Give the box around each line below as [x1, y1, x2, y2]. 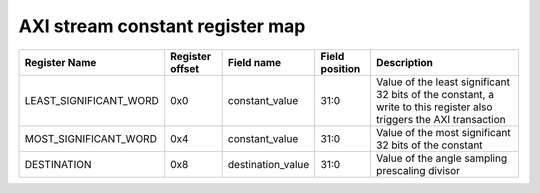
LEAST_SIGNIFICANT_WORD [24, 93, 159, 107]
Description [376, 55, 434, 69]
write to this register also [376, 100, 493, 114]
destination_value [227, 157, 310, 171]
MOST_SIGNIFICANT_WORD [24, 131, 157, 145]
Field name [227, 55, 282, 69]
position [320, 61, 361, 75]
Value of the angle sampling [376, 151, 508, 165]
